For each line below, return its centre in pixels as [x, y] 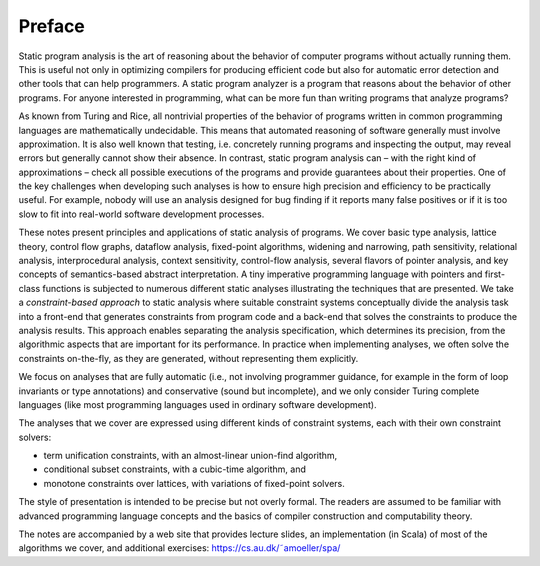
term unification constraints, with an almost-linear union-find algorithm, [190, 456]
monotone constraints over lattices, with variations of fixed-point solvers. [194, 483]
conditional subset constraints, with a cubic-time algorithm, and [175, 469]
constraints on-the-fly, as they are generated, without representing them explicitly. [188, 358]
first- [494, 274]
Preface [51, 26]
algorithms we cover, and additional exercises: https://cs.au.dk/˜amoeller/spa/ [179, 548]
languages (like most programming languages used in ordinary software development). [197, 404]
